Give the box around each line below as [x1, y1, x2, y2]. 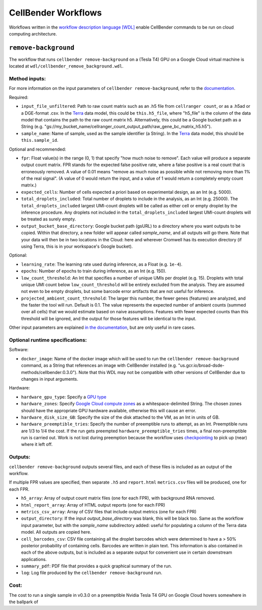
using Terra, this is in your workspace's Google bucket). [21, 243, 133, 249]
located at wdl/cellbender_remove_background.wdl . [9, 63, 124, 69]
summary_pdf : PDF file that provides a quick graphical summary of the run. [21, 563, 172, 569]
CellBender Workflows [9, 7, 102, 18]
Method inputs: [9, 75, 46, 82]
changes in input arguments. [21, 376, 79, 382]
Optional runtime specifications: [9, 337, 87, 343]
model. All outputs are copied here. [21, 529, 92, 535]
